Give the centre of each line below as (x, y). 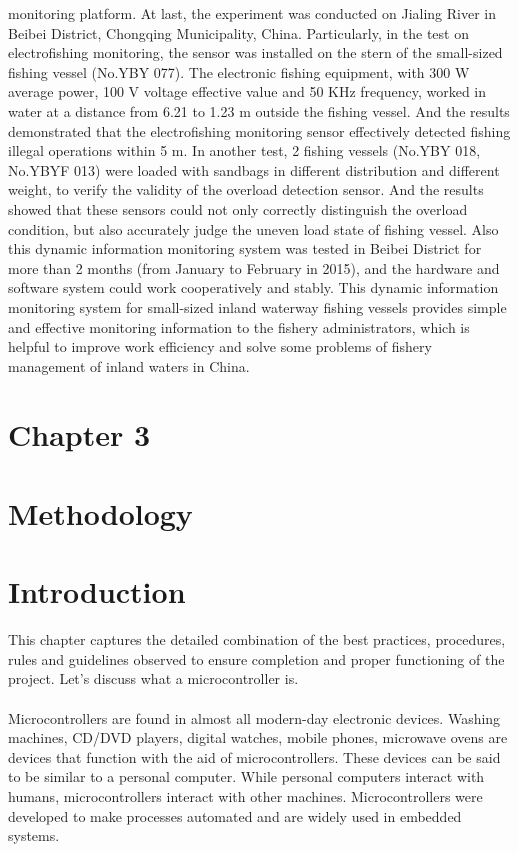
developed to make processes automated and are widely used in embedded (235, 815)
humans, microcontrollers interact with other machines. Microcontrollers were (245, 795)
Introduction (97, 591)
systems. (34, 835)
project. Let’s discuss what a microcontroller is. (153, 678)
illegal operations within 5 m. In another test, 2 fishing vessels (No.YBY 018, (244, 150)
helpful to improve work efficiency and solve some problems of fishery (220, 346)
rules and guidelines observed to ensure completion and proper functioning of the (256, 658)
